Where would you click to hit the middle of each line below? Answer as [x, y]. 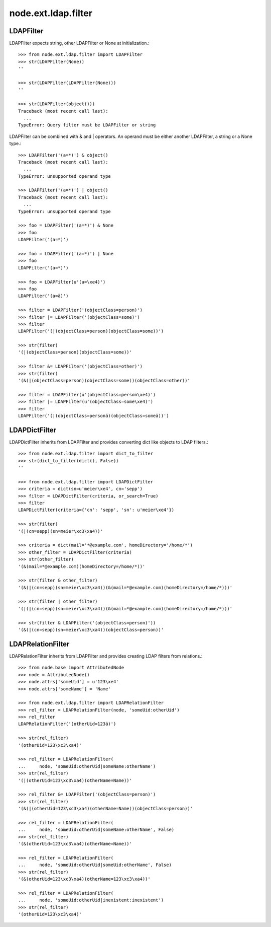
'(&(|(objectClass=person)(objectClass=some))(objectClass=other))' [104, 381]
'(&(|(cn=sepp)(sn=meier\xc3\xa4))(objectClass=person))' [91, 630]
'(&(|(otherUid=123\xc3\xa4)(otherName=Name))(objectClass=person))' [106, 809]
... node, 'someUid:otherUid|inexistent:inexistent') [91, 900]
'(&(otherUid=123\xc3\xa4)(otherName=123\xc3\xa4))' [84, 879]
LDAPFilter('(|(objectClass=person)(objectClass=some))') [91, 331]
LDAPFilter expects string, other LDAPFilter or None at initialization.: [79, 43]
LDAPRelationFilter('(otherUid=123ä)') [67, 724]
